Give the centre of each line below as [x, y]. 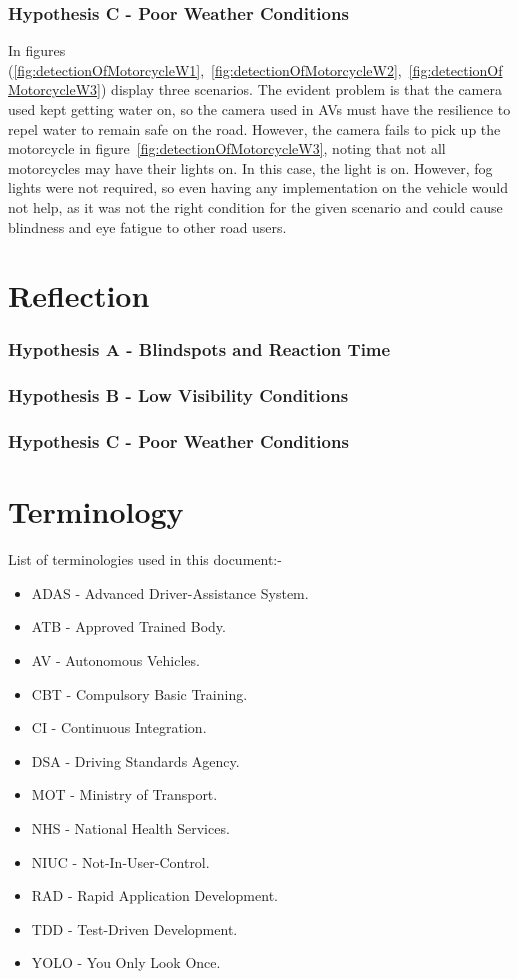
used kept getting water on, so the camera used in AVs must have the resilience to [259, 109]
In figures [37, 50]
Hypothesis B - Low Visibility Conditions [178, 395]
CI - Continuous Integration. [119, 727]
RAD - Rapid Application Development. [154, 895]
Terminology [96, 511]
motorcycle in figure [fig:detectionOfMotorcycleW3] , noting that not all [227, 148]
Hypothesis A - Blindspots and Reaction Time [199, 349]
